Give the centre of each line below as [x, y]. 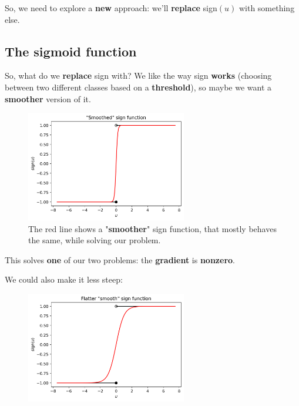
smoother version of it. [48, 98]
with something [267, 8]
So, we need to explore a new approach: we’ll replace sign [111, 8]
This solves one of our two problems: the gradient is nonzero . [120, 259]
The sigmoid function [71, 51]
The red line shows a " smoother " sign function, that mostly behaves [152, 228]
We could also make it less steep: [64, 279]
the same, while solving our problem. [95, 240]
